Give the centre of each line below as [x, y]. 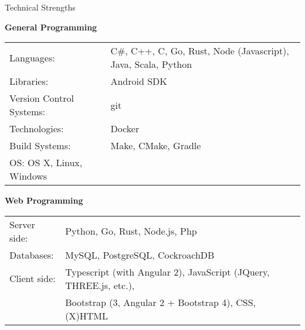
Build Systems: [40, 146]
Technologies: [37, 129]
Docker [125, 129]
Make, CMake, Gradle [156, 146]
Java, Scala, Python [151, 64]
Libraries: [29, 81]
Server [22, 224]
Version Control [42, 98]
